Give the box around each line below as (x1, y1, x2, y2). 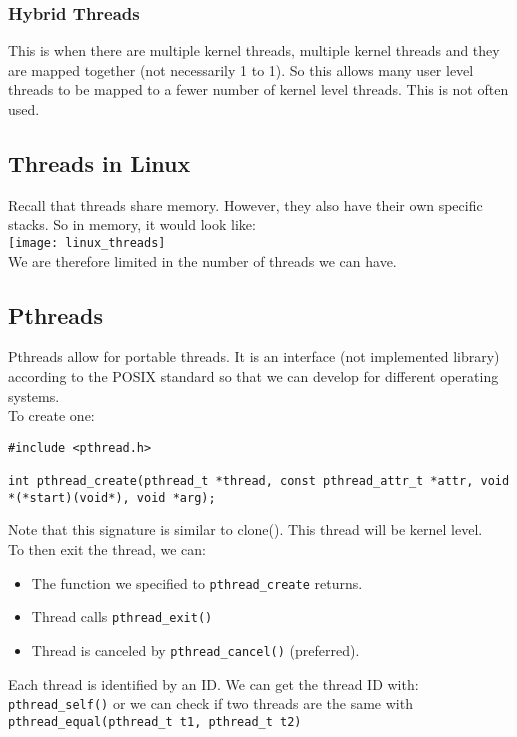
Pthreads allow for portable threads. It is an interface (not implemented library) (8, 346, 500, 367)
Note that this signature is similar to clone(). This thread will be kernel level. (8, 519, 483, 540)
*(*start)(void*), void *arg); (8, 490, 216, 505)
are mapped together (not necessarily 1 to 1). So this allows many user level (8, 59, 474, 80)
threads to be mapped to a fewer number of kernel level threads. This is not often (8, 79, 509, 100)
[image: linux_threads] (8, 235, 166, 250)
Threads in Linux (8, 147, 191, 178)
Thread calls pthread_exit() (31, 606, 213, 627)
